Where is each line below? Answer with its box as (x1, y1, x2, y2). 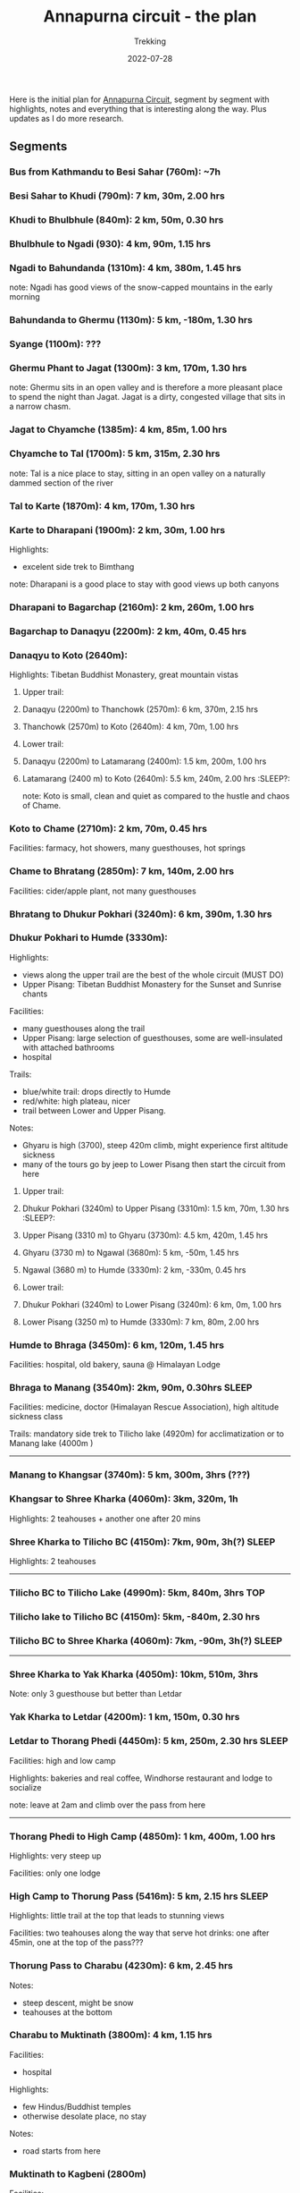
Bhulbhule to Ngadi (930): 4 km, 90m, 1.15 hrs (9, 238, 212, 250)
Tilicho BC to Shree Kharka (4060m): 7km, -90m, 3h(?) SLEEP (9, 1634, 283, 1647)
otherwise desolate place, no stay (21, 2111, 147, 2121)
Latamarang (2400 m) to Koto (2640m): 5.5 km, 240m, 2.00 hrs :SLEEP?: (21, 774, 290, 784)
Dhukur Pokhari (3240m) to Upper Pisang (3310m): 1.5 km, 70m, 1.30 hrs (21, 1203, 290, 1214)
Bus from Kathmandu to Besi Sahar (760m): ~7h (9, 165, 221, 178)
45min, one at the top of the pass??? (9, 1937, 144, 1948)
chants (21, 988, 48, 999)
